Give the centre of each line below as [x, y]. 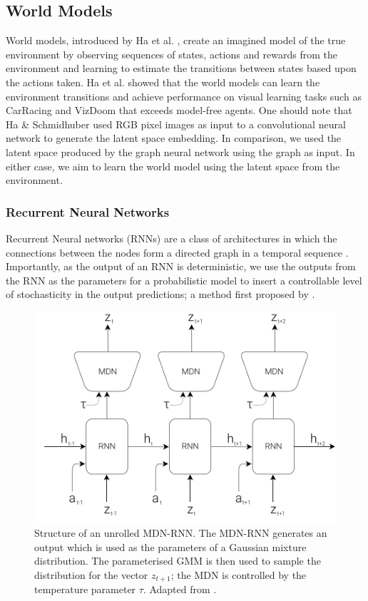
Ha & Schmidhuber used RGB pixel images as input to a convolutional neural [176, 124]
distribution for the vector [91, 574]
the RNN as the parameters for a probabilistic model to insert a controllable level [184, 280]
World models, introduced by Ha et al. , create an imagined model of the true [176, 40]
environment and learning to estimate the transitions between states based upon [181, 68]
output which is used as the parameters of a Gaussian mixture [170, 546]
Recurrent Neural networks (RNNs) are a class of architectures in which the [172, 238]
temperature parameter [85, 589]
